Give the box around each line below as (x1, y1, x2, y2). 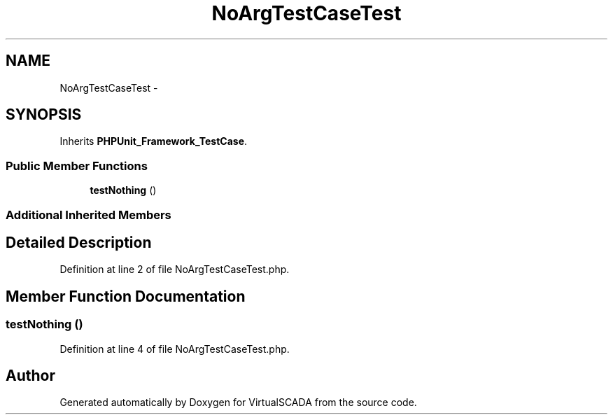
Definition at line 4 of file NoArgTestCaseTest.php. (59, 342, 290, 355)
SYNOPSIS (6, 106, 82, 124)
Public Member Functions (6, 158, 148, 173)
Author (6, 367, 55, 385)
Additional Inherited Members (6, 207, 171, 222)
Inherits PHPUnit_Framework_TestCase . (59, 135, 248, 148)
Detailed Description (6, 233, 152, 251)
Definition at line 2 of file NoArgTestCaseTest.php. (59, 263, 290, 276)
